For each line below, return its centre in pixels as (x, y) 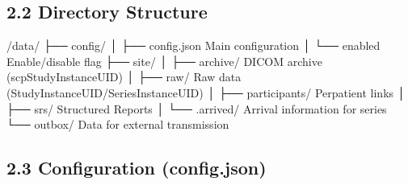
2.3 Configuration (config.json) (137, 168)
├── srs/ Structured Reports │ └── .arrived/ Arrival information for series (197, 108)
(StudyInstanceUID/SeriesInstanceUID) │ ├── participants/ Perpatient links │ (206, 92)
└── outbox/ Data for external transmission (118, 124)
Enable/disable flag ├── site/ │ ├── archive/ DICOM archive (164, 61)
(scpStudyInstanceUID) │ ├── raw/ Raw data (124, 77)
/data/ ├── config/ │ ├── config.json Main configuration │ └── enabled (193, 45)
